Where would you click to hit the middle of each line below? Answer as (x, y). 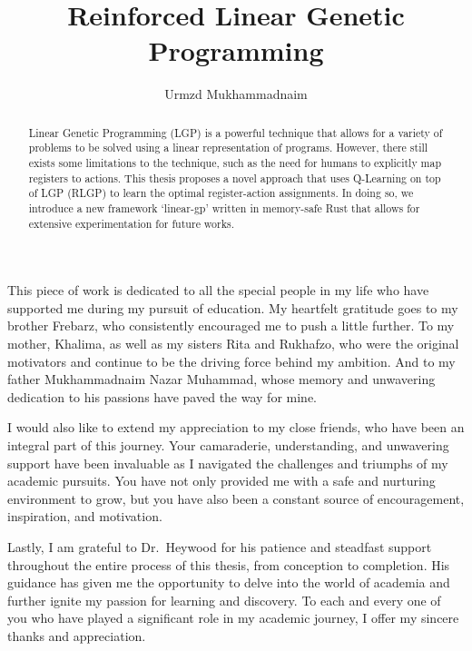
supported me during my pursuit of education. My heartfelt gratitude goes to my (233, 307)
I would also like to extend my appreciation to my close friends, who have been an (236, 427)
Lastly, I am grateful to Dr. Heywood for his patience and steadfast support (220, 547)
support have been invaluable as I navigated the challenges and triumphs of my (228, 463)
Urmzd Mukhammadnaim (236, 94)
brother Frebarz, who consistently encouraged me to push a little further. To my (231, 325)
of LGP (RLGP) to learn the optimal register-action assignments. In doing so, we (221, 193)
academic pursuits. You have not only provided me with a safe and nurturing (221, 481)
